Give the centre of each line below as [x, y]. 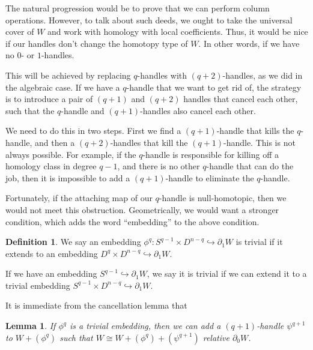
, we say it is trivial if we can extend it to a [227, 273]
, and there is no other [159, 166]
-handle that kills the [255, 131]
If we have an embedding [51, 273]
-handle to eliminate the [210, 177]
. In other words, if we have [249, 43]
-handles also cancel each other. [198, 110]
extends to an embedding [52, 253]
